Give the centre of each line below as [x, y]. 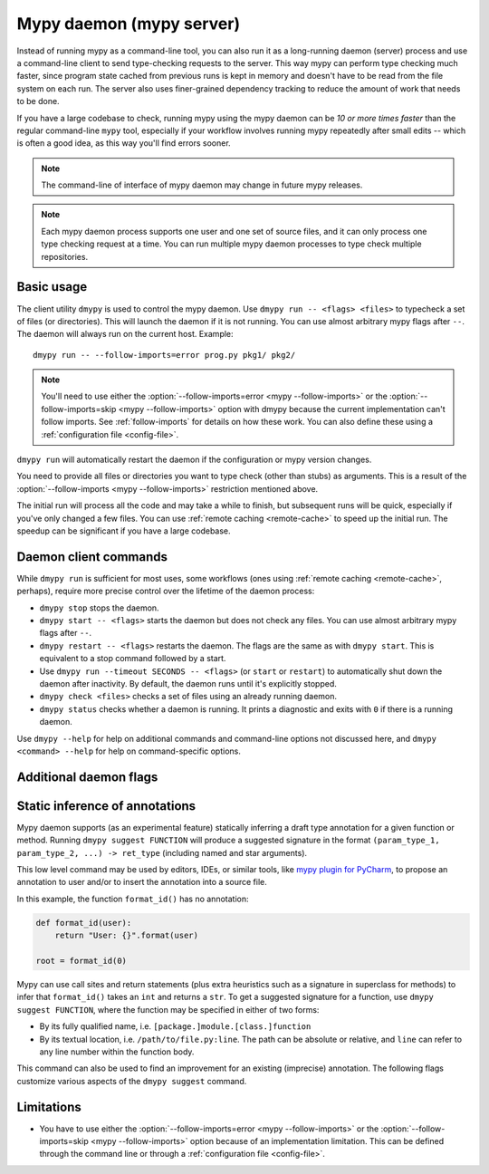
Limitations [49, 1107]
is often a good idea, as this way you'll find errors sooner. [124, 143]
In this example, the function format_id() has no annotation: [133, 899]
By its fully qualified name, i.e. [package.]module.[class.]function [175, 1026]
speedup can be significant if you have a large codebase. [124, 531]
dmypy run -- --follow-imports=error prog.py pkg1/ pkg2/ [164, 355]
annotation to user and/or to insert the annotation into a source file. [142, 882]
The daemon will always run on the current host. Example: [125, 334]
